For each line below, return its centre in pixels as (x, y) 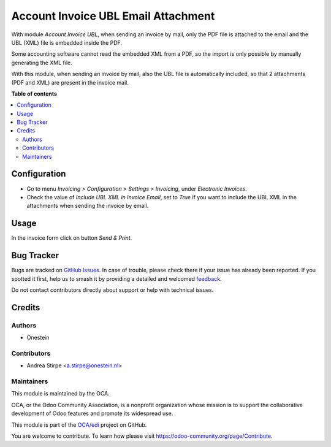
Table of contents (34, 94)
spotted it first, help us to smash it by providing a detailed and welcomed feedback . (116, 278)
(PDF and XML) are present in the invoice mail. (70, 82)
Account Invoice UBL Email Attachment (113, 16)
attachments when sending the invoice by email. (88, 206)
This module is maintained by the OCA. (60, 394)
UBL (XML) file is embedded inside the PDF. (67, 42)
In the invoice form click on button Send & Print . (72, 238)
